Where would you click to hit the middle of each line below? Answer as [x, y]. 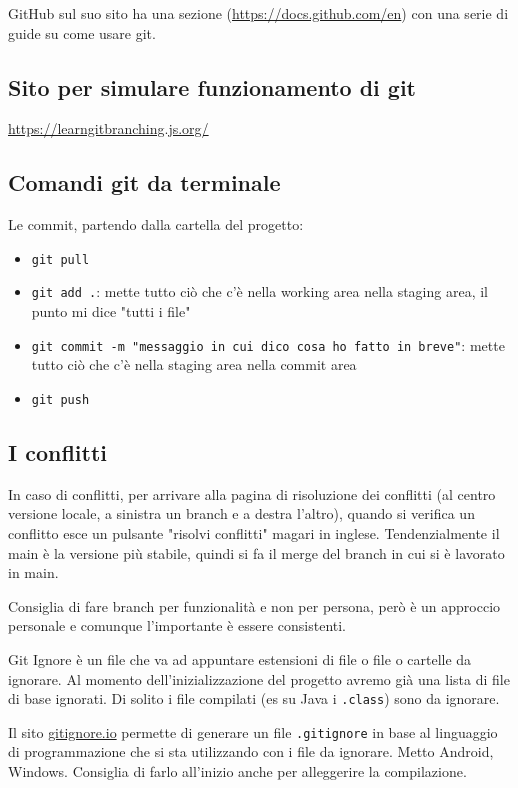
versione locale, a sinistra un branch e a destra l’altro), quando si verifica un [241, 513]
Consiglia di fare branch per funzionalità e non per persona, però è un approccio [254, 605]
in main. [33, 572]
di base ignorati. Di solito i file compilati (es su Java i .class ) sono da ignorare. [254, 698]
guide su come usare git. [82, 32]
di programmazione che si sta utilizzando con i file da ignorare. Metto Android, [251, 751]
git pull [60, 259]
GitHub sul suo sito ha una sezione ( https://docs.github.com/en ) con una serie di [258, 13]
